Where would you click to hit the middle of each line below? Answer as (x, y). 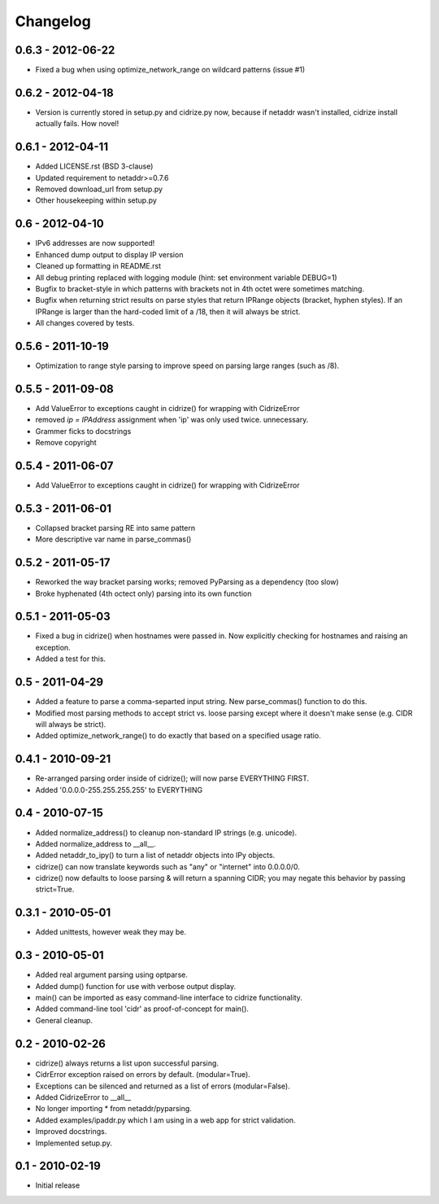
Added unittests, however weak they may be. (111, 932)
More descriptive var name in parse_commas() (113, 539)
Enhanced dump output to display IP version (109, 254)
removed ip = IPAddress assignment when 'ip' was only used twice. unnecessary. (172, 420)
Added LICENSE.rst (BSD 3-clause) (94, 166)
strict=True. (55, 889)
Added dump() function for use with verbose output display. (135, 986)
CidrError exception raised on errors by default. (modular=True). (143, 1075)
